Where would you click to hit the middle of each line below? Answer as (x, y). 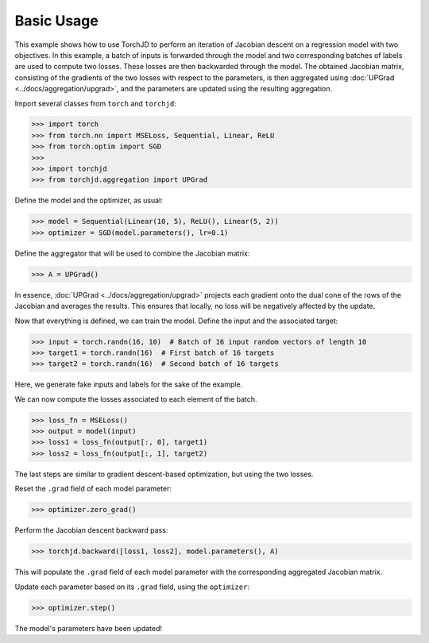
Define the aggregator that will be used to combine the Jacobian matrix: (132, 253)
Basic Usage (56, 21)
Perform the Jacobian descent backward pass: (91, 530)
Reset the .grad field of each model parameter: (93, 489)
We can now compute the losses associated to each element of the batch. (136, 399)
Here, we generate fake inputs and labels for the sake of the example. (129, 384)
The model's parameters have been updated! (89, 628)
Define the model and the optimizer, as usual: (89, 200)
